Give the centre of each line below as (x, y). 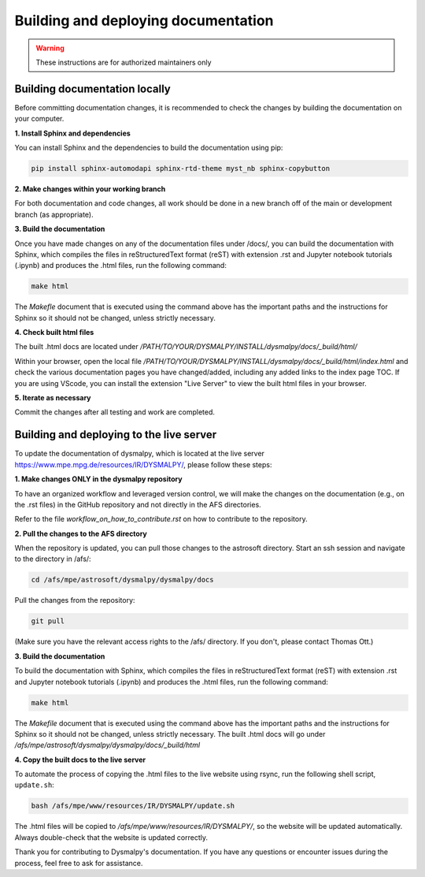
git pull (48, 621)
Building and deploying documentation (144, 20)
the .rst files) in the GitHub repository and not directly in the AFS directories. (138, 504)
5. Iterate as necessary (53, 398)
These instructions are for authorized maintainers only (124, 62)
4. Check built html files (54, 333)
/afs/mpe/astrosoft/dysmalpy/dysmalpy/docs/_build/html (107, 745)
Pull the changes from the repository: (75, 600)
